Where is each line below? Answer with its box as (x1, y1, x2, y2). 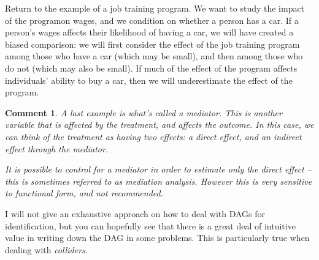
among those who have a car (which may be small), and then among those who (5, 50, 303, 62)
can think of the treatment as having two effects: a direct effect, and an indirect (5, 130, 302, 143)
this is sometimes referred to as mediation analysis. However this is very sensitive (5, 174, 312, 187)
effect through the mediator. (5, 142, 109, 155)
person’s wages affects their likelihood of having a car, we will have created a (5, 26, 294, 39)
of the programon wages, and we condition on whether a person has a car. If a (5, 13, 299, 26)
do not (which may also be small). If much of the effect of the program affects (5, 61, 298, 74)
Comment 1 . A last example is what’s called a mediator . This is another (5, 106, 282, 119)
